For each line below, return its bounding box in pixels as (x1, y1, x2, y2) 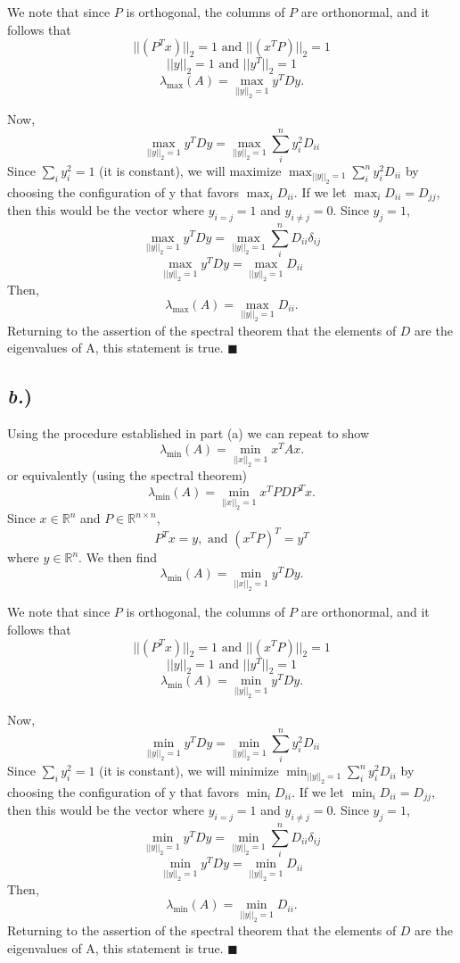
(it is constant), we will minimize (99, 761, 279, 780)
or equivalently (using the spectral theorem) (7, 466, 247, 485)
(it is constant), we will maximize (99, 162, 282, 180)
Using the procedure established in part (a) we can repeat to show (7, 424, 370, 443)
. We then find (78, 548, 157, 567)
